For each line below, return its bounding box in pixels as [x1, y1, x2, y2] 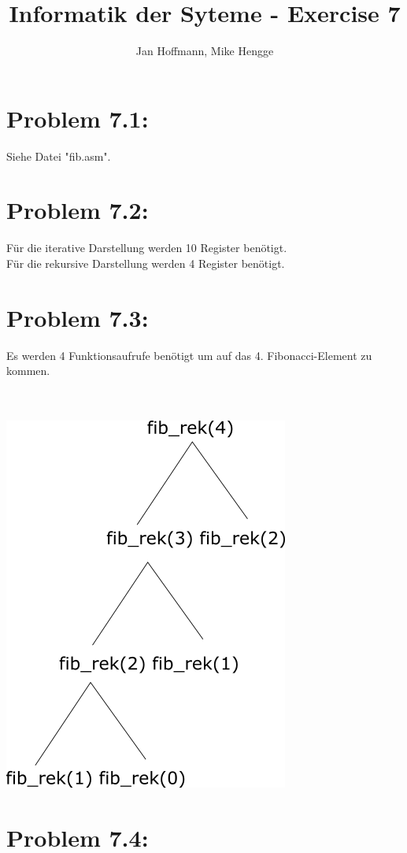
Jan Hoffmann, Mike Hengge [135, 43, 274, 59]
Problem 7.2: [6, 194, 149, 226]
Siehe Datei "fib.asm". [6, 147, 111, 164]
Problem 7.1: [6, 102, 149, 134]
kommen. [6, 362, 50, 379]
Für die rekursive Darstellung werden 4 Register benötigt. [6, 254, 285, 271]
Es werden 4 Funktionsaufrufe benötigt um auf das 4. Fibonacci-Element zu [6, 347, 372, 363]
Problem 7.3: [6, 301, 149, 333]
